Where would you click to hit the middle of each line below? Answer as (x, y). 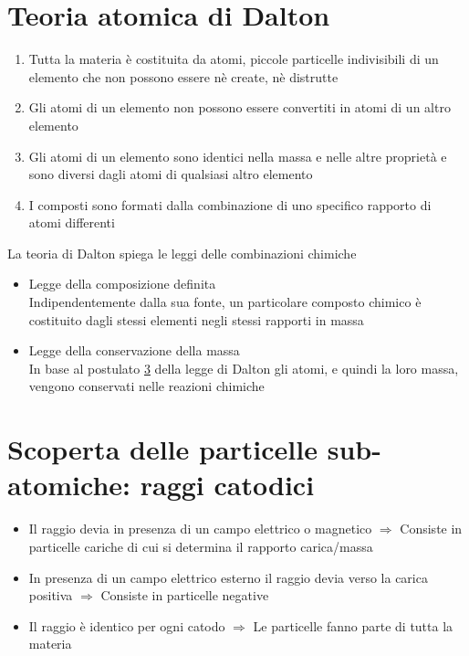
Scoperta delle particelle (162, 449)
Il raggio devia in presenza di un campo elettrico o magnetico (200, 529)
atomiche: (69, 485)
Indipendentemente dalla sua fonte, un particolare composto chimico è (225, 302)
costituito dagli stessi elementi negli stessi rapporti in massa (196, 319)
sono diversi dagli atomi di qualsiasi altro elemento (171, 174)
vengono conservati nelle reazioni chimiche (146, 386)
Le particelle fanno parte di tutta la (353, 625)
